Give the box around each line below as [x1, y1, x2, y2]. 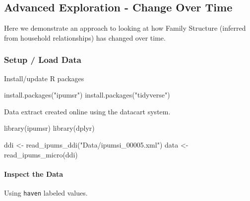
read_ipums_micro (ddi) [4, 149, 78, 159]
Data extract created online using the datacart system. [4, 106, 171, 116]
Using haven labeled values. [4, 187, 88, 198]
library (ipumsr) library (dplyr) [4, 123, 95, 133]
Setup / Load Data [4, 53, 81, 66]
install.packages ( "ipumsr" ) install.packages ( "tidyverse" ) [4, 90, 170, 100]
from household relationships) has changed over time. [4, 32, 166, 43]
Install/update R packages [4, 73, 84, 83]
